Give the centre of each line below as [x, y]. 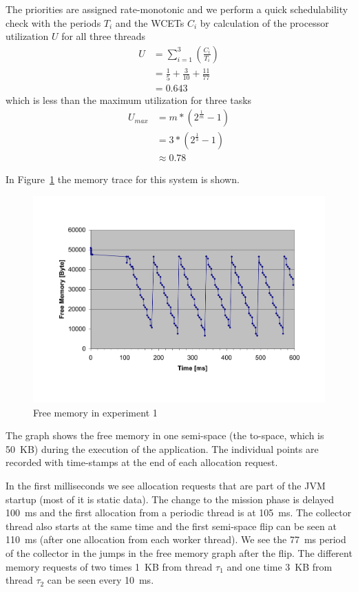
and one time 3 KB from [280, 566]
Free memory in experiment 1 [95, 412]
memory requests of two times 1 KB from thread [109, 566]
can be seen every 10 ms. [101, 580]
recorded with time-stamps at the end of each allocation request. [142, 462]
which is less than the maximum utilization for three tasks [129, 99]
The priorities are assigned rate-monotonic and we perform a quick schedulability [177, 9]
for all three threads [104, 36]
